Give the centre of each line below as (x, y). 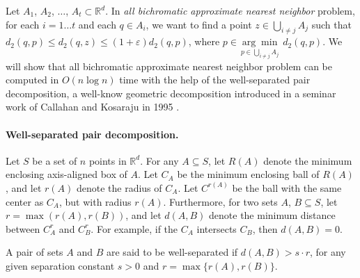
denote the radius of (119, 187)
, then (265, 228)
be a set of (55, 160)
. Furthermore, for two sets (220, 201)
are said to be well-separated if (172, 252)
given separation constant (60, 265)
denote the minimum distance (272, 215)
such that (331, 24)
